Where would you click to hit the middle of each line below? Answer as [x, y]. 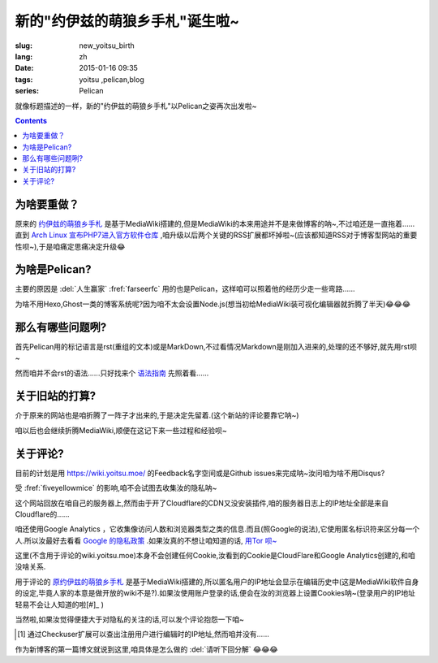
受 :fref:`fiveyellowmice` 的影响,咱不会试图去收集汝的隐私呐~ [116, 488]
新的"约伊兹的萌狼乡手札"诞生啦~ [127, 21]
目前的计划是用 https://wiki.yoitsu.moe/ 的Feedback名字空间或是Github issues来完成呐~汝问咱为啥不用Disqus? [200, 473]
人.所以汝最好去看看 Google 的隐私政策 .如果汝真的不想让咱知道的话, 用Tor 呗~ [146, 540]
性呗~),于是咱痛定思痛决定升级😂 [70, 246]
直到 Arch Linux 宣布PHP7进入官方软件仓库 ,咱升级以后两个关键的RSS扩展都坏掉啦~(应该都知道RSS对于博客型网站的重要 [216, 235]
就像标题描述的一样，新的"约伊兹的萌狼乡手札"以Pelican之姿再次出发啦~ [136, 106]
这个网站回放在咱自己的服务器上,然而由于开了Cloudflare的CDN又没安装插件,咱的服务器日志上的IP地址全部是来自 [202, 503]
